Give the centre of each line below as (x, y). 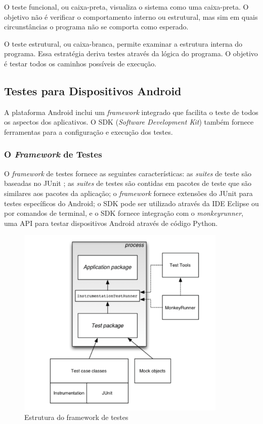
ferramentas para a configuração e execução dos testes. (89, 131)
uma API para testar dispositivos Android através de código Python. (111, 223)
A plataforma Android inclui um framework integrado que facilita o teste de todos (131, 112)
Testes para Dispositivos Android (93, 90)
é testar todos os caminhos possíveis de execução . (80, 63)
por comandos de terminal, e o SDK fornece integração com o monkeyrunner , (124, 213)
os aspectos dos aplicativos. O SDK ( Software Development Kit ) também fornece (129, 122)
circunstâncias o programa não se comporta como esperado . (96, 27)
